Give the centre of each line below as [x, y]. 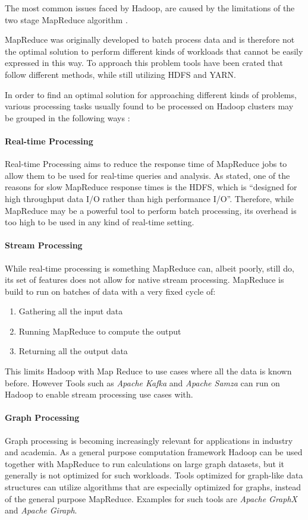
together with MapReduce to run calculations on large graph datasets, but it [144, 463]
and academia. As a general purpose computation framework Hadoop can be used [154, 452]
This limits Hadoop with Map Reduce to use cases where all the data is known [148, 371]
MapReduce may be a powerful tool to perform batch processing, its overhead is [151, 210]
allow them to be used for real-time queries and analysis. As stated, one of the [147, 175]
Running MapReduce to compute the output [100, 331]
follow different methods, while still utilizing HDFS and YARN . [120, 74]
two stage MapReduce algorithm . [66, 19]
